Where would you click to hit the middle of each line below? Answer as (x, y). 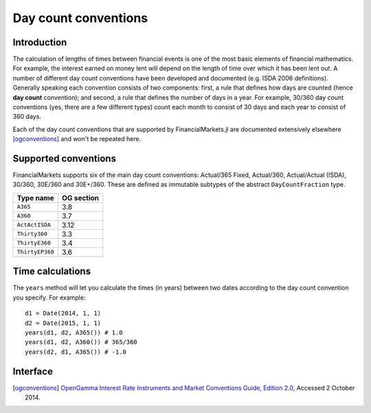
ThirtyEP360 (35, 252)
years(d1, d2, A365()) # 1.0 (74, 332)
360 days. (27, 116)
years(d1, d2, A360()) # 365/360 (81, 342)
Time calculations (52, 272)
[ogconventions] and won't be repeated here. (77, 139)
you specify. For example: (49, 297)
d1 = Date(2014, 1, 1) (63, 314)
